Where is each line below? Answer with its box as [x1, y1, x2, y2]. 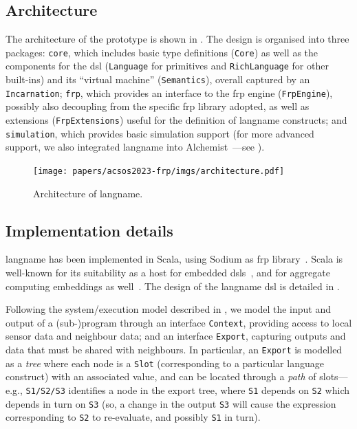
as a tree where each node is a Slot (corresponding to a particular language [6, 355, 324, 370]
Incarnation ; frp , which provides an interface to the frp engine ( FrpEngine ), [6, 85, 333, 100]
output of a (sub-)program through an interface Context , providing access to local [6, 315, 352, 329]
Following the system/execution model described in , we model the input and [6, 302, 331, 316]
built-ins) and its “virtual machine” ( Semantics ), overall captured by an [6, 72, 310, 87]
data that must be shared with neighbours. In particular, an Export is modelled [6, 342, 343, 357]
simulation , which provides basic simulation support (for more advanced [6, 126, 314, 140]
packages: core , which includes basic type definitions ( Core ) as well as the [6, 45, 318, 59]
